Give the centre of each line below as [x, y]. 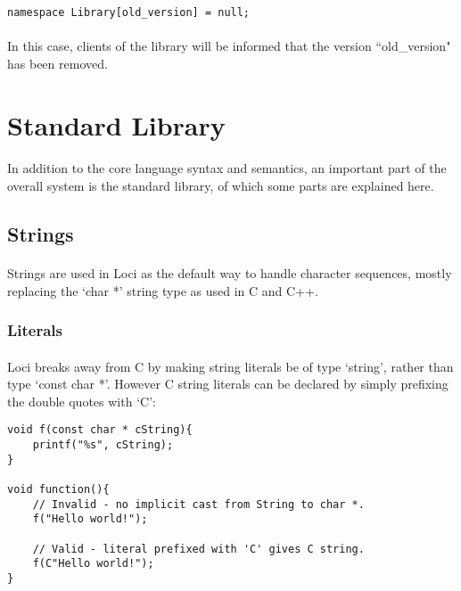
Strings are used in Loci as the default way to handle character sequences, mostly [230, 272]
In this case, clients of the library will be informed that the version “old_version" [229, 46]
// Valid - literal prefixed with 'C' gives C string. [198, 549]
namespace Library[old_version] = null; [129, 12]
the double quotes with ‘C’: [82, 401]
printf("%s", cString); [103, 445]
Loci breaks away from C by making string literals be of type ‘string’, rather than [230, 366]
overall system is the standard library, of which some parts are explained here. [221, 185]
